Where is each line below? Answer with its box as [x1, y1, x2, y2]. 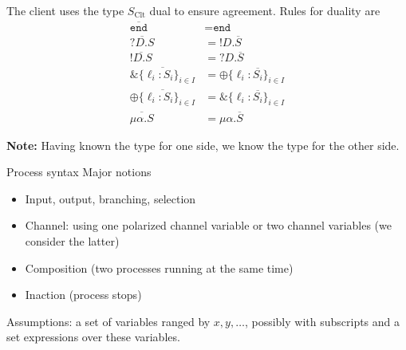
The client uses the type [6, 2, 124, 18]
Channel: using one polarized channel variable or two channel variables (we [25, 217, 392, 234]
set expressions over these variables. [6, 328, 180, 345]
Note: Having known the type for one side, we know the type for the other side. [6, 136, 400, 153]
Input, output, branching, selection [25, 190, 196, 206]
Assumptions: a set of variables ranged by [6, 313, 211, 329]
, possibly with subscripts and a [244, 313, 400, 329]
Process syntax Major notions [6, 163, 152, 180]
